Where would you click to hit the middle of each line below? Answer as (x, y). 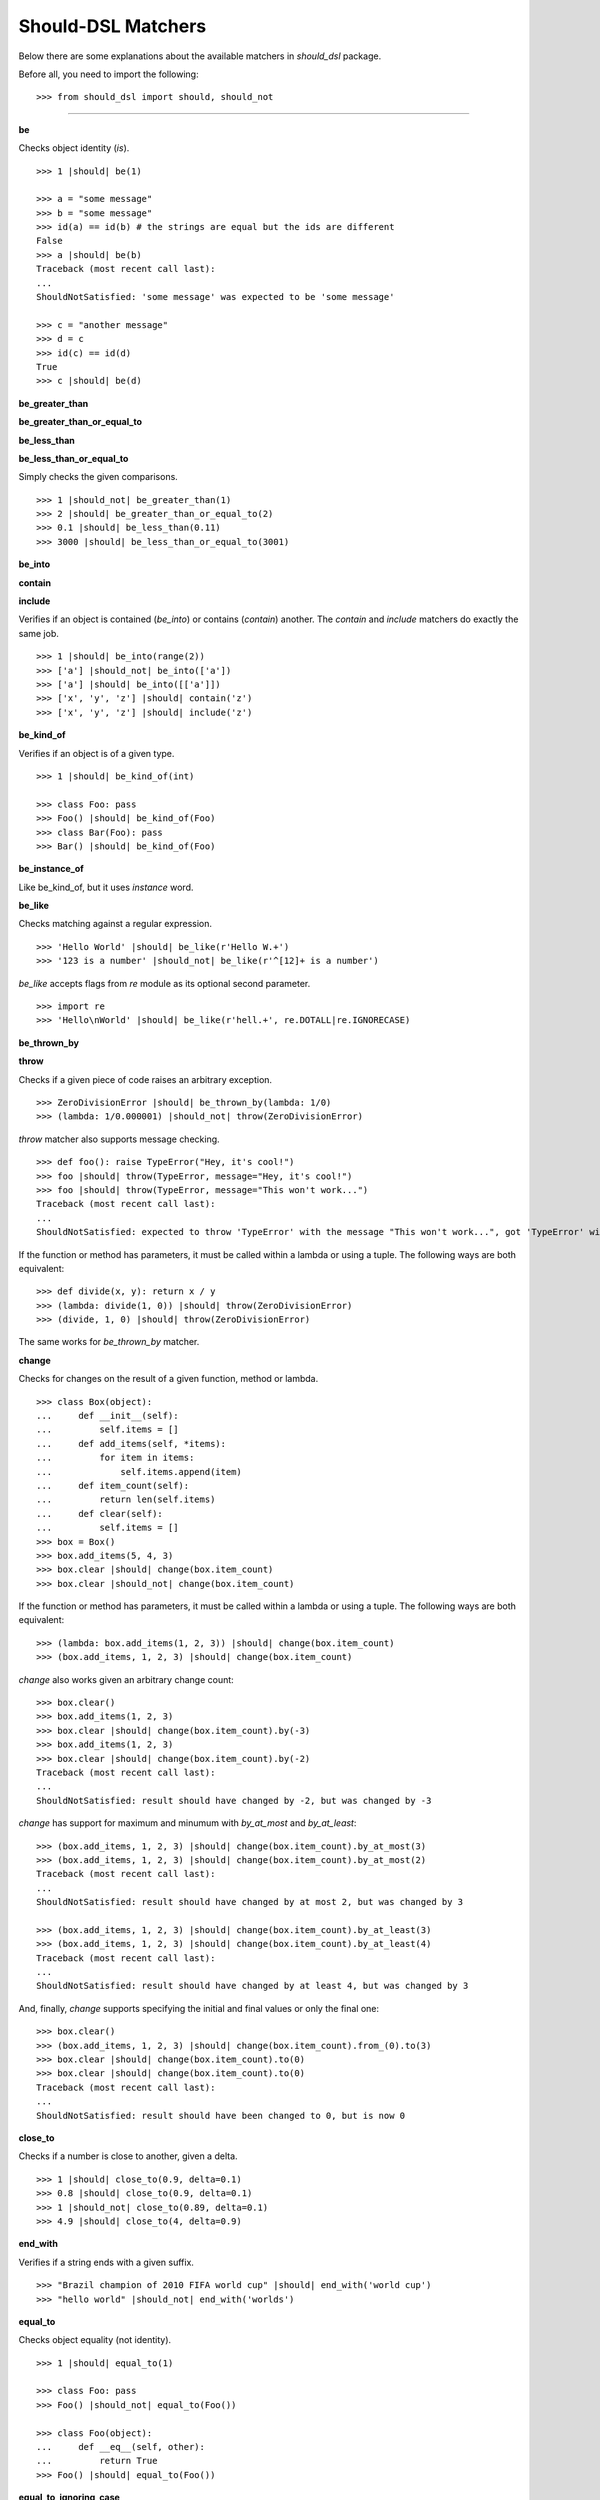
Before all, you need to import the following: (108, 74)
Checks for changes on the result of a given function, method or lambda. (168, 1379)
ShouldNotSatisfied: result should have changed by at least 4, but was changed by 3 (252, 1986)
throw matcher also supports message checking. (119, 1139)
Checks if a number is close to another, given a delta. (128, 2156)
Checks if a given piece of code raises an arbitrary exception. (145, 1079)
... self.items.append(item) (139, 1471)
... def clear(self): (100, 1513)
